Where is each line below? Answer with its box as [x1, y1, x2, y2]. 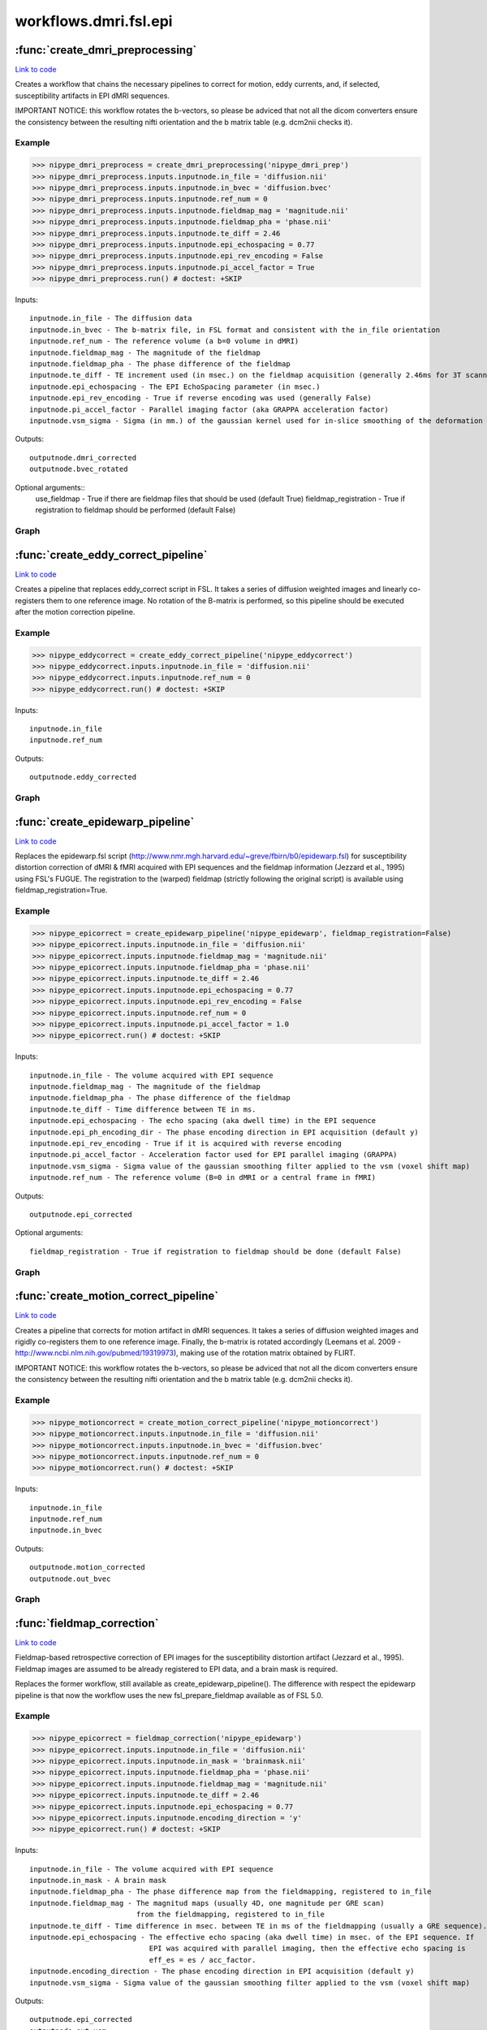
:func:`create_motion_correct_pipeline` [15, 1289, 219, 1303]
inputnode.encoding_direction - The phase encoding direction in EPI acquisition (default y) [29, 1967, 415, 1976]
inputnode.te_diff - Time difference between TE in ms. [29, 1104, 256, 1114]
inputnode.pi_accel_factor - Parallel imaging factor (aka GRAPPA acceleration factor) [29, 404, 390, 414]
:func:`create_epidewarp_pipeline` [15, 814, 195, 828]
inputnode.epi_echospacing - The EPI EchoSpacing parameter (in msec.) [29, 382, 321, 391]
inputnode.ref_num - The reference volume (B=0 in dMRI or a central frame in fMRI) [29, 1173, 377, 1182]
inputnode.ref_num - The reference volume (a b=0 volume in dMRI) [29, 337, 300, 346]
